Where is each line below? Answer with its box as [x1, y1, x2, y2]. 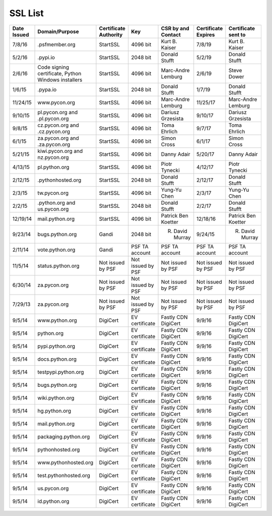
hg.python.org [37, 407, 72, 414]
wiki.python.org [37, 394, 75, 401]
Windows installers [37, 76, 83, 83]
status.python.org [37, 262, 80, 269]
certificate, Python [37, 70, 82, 77]
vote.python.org [37, 246, 76, 253]
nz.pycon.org [37, 154, 69, 161]
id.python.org [37, 497, 70, 504]
